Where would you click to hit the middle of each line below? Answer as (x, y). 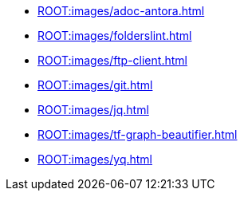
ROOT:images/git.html (95, 85)
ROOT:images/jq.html (93, 110)
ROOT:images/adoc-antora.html (121, 11)
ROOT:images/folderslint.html (115, 35)
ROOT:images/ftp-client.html (112, 60)
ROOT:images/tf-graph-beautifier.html (138, 134)
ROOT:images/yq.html (95, 159)
